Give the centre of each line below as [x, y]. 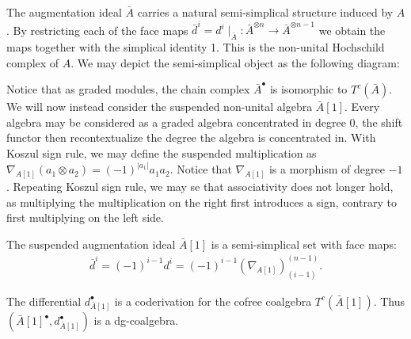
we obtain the [352, 30]
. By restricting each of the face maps [97, 30]
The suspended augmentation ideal [91, 244]
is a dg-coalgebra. [136, 320]
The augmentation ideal [64, 12]
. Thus [389, 301]
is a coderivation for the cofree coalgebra [213, 301]
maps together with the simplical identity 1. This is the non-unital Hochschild [196, 47]
